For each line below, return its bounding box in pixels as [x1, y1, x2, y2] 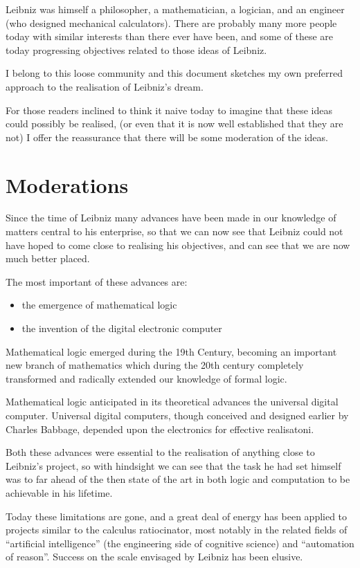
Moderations [6, 170, 129, 199]
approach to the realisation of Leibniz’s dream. [6, 79, 204, 93]
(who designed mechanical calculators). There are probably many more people [6, 15, 337, 30]
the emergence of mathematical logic [21, 297, 177, 312]
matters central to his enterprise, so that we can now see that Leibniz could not [6, 224, 343, 239]
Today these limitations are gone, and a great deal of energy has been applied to [6, 509, 348, 523]
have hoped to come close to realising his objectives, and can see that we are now [6, 237, 350, 252]
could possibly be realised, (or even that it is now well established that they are [6, 116, 343, 131]
